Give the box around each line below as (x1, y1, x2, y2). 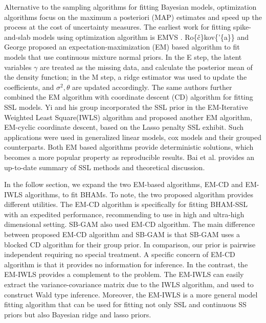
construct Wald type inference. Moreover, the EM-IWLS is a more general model (4, 289, 258, 299)
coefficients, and (4, 81, 54, 92)
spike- (233, 21, 251, 32)
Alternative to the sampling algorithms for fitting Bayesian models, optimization (4, 2, 257, 12)
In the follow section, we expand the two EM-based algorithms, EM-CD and (4, 179, 243, 190)
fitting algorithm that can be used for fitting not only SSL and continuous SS (4, 299, 247, 310)
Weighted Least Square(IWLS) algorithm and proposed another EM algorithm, (4, 111, 252, 122)
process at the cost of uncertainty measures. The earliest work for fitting (4, 21, 231, 32)
